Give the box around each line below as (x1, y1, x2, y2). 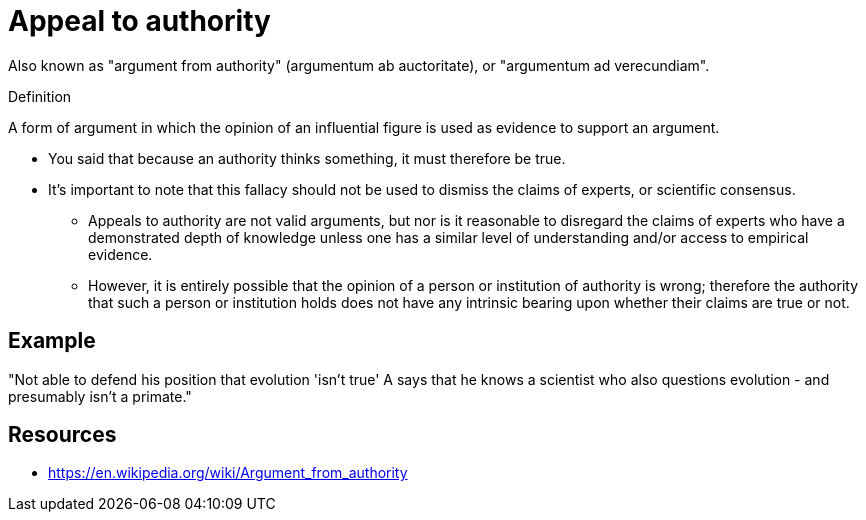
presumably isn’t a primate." (8, 387, 192, 405)
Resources (8, 422, 117, 448)
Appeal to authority (8, 4, 271, 38)
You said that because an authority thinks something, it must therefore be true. (48, 149, 566, 167)
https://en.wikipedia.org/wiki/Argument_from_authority (48, 464, 408, 482)
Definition (8, 87, 72, 105)
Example (8, 328, 96, 354)
